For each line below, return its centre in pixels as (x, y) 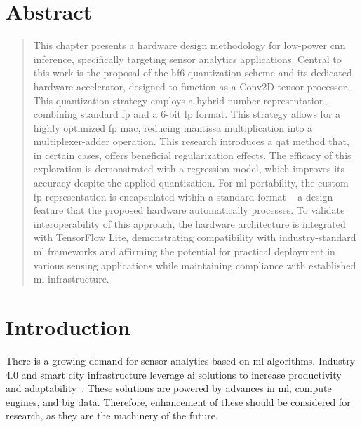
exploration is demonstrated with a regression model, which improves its (189, 169)
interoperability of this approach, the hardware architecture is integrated (189, 223)
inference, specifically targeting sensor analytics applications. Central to (187, 59)
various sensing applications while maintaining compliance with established (195, 265)
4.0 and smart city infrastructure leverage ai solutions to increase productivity (174, 374)
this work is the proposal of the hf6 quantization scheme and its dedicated (193, 73)
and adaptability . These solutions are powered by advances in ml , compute (169, 388)
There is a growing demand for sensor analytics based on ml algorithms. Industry (181, 360)
